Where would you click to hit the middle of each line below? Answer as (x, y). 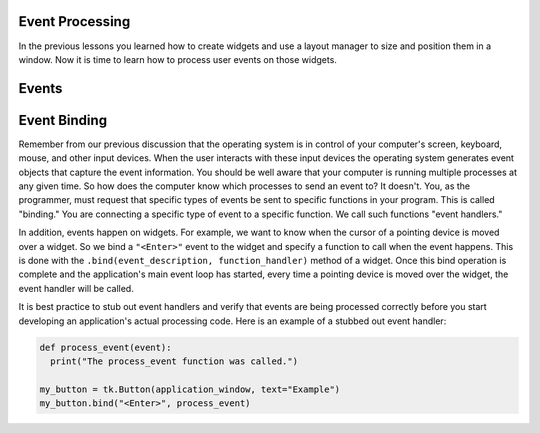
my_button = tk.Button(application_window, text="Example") (190, 389)
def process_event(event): (105, 347)
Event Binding (63, 120)
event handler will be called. (76, 288)
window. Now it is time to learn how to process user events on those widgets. (177, 59)
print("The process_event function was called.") (174, 361)
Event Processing (74, 21)
